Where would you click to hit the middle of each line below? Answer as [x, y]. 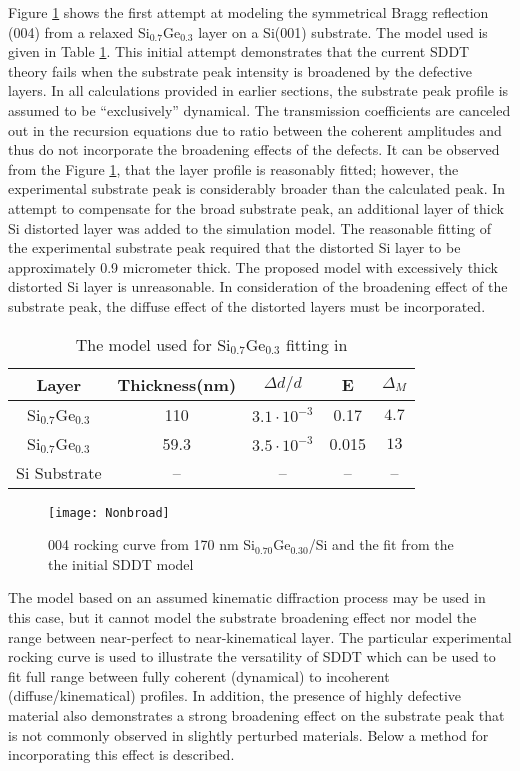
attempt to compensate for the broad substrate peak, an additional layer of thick [256, 207]
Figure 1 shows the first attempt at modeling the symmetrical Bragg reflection [248, 12]
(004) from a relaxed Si [79, 31]
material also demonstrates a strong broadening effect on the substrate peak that [256, 714]
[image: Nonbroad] [109, 512]
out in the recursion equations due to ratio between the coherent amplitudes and [255, 129]
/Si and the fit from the [381, 544]
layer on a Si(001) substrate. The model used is [343, 31]
